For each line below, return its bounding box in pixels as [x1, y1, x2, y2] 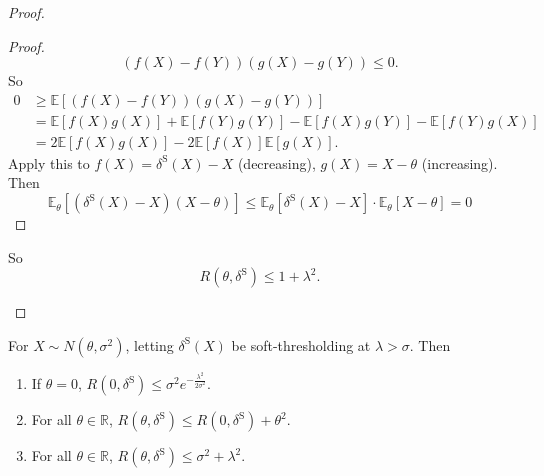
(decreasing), [237, 152, 316, 173]
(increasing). [421, 152, 498, 173]
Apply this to [8, 152, 90, 173]
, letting [125, 334, 174, 355]
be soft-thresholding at [231, 334, 371, 355]
